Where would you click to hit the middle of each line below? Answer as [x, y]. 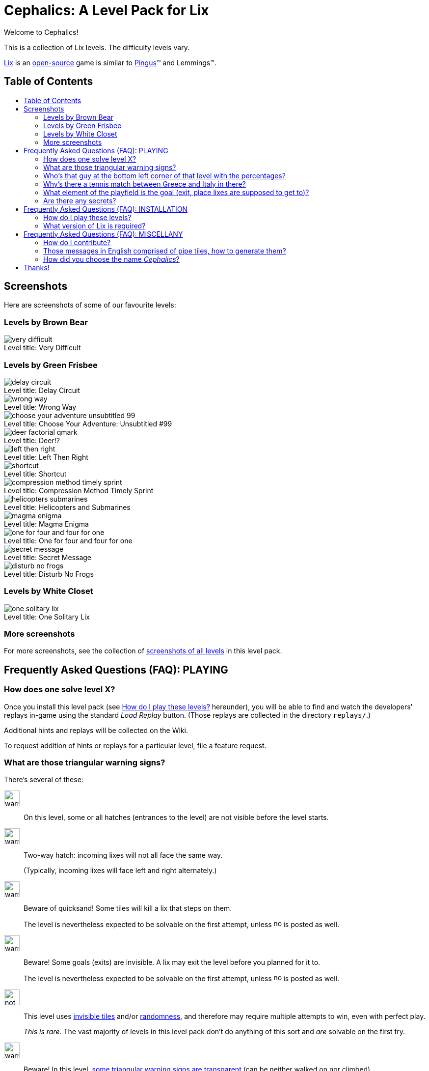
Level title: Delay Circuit [42, 390]
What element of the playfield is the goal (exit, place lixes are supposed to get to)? [176, 192]
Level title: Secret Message [48, 557]
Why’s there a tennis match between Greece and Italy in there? [145, 184]
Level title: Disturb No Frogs [49, 574]
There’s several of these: [44, 780]
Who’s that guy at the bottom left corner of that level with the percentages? [164, 175]
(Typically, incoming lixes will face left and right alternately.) [120, 871]
